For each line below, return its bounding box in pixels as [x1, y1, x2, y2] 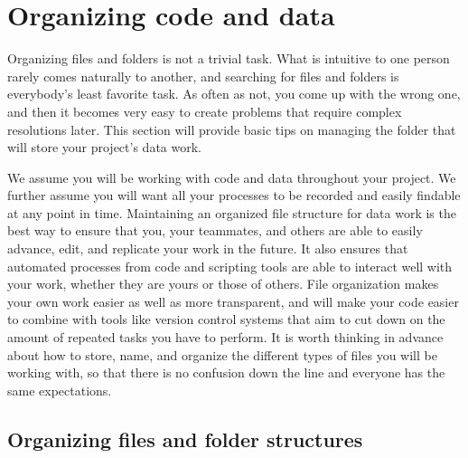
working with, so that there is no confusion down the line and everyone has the [7, 363, 445, 382]
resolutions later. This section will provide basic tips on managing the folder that [7, 119, 456, 138]
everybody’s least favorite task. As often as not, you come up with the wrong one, [7, 84, 461, 103]
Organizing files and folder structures [7, 425, 363, 453]
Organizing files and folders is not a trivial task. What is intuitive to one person [7, 49, 450, 68]
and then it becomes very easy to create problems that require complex [7, 101, 402, 120]
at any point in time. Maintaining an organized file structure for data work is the [7, 203, 456, 222]
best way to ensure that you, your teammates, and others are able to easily [7, 221, 423, 240]
